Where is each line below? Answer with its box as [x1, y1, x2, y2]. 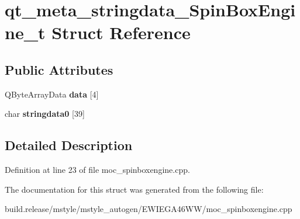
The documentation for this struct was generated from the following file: [5, 183, 264, 195]
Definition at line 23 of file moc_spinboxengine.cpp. [5, 164, 190, 176]
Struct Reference [51, 20, 191, 44]
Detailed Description [5, 136, 133, 154]
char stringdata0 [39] [5, 107, 85, 120]
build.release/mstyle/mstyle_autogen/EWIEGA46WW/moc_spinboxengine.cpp [5, 203, 292, 215]
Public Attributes [5, 60, 113, 78]
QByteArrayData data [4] [5, 88, 99, 100]
